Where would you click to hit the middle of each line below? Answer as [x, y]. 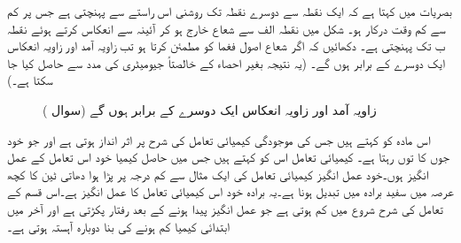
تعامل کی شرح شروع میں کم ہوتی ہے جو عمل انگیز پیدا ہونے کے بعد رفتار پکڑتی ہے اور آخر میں [225, 208]
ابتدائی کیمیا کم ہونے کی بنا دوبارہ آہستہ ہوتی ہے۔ [118, 226]
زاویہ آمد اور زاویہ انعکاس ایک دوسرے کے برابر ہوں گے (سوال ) [210, 109]
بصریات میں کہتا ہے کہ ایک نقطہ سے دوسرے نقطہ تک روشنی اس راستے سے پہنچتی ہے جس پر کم [230, 11]
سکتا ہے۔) [30, 80]
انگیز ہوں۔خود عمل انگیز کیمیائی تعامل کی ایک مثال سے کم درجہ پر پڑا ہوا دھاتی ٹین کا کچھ [218, 174]
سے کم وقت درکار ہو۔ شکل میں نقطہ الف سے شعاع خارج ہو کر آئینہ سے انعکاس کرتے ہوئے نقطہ [227, 28]
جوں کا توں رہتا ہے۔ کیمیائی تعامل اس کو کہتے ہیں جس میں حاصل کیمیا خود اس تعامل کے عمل [229, 157]
